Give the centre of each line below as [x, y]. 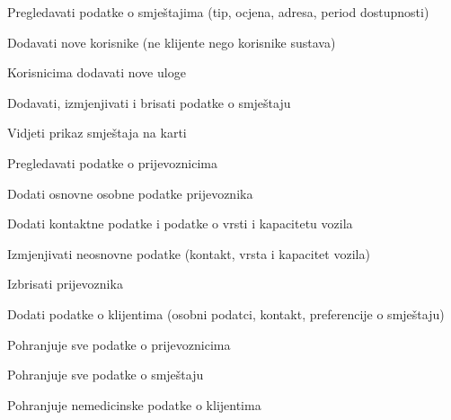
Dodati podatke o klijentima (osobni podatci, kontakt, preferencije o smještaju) [226, 313]
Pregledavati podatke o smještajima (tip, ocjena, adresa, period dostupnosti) [218, 12]
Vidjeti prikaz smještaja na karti [97, 133]
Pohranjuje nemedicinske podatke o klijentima [134, 404]
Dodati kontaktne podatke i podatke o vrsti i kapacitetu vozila [180, 223]
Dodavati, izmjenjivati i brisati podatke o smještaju [149, 102]
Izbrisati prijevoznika [65, 284]
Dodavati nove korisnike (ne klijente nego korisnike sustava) [172, 42]
